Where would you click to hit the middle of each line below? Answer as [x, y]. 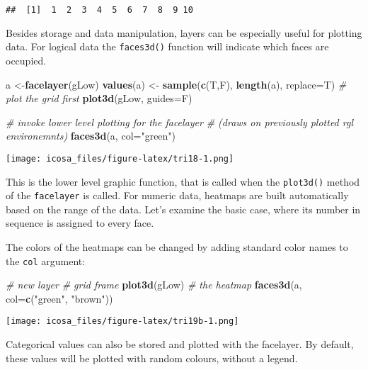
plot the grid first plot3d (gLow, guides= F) [99, 98]
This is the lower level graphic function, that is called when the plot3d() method [183, 181]
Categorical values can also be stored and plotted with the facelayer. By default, [180, 344]
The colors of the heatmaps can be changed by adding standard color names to [177, 247]
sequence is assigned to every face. [80, 223]
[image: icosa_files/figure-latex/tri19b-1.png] [122, 321]
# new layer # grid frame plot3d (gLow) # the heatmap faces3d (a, [154, 285]
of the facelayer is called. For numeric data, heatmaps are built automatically [177, 195]
